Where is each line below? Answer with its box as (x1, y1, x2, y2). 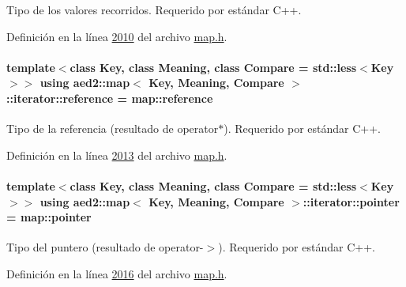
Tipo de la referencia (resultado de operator (6, 120, 219, 137)
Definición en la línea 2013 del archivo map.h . (6, 146, 227, 163)
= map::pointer (6, 209, 92, 225)
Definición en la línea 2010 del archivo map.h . (6, 28, 227, 44)
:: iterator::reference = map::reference (6, 89, 213, 106)
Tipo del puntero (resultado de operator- (6, 239, 204, 255)
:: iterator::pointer (303, 193, 400, 210)
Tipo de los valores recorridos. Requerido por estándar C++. (6, 2, 302, 17)
